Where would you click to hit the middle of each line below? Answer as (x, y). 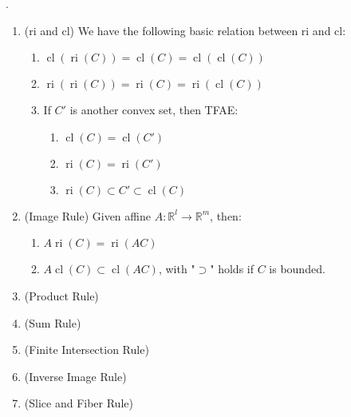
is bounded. (297, 269)
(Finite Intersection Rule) (87, 349)
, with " (177, 269)
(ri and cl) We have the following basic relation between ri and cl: (185, 30)
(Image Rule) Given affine (87, 215)
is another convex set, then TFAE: (154, 110)
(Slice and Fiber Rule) (79, 403)
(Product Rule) (61, 295)
